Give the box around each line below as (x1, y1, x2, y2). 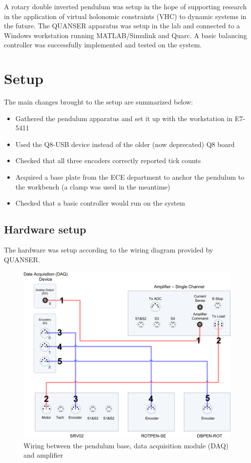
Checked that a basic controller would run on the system (15, 198, 186, 208)
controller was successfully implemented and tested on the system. (4, 40, 202, 50)
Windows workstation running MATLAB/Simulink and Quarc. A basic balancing (4, 30, 247, 40)
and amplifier (23, 450, 63, 460)
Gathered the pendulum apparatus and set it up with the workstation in (15, 113, 233, 123)
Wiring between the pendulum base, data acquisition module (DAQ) (23, 440, 229, 450)
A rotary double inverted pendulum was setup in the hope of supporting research (4, 1, 247, 11)
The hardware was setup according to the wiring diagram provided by (4, 245, 213, 255)
